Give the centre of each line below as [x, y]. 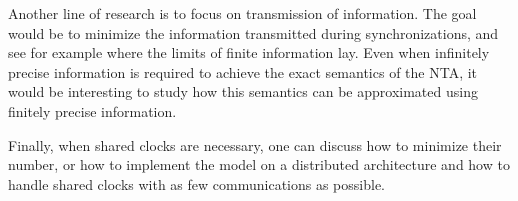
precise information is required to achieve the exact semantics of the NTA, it [243, 71]
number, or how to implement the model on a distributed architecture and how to [259, 164]
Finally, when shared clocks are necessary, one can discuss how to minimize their [255, 144]
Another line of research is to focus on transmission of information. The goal [242, 13]
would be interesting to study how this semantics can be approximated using [243, 91]
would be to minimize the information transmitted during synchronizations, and [253, 32]
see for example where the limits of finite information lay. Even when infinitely [249, 52]
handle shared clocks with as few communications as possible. [196, 183]
